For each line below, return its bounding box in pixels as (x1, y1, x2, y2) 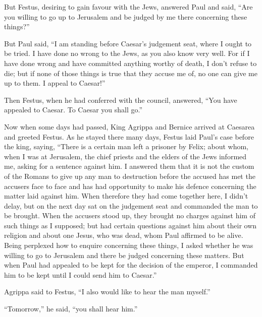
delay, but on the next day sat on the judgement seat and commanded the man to (4, 200, 258, 211)
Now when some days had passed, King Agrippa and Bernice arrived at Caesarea (4, 121, 255, 132)
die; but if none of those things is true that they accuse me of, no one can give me (4, 68, 257, 78)
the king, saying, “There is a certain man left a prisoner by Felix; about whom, (4, 141, 248, 152)
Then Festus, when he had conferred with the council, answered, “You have (4, 94, 237, 105)
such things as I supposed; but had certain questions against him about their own (4, 220, 257, 230)
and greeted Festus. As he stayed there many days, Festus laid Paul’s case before (4, 131, 254, 142)
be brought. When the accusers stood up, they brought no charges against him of (4, 210, 255, 221)
